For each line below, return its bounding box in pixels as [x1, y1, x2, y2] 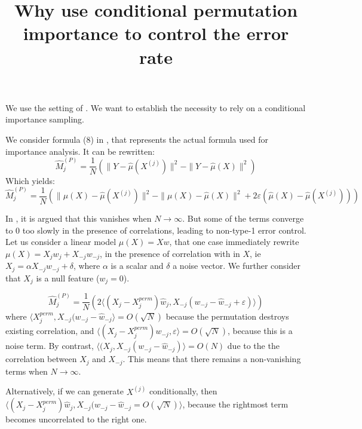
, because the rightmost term [182, 398, 289, 410]
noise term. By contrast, [5, 339, 94, 352]
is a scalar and [111, 259, 164, 272]
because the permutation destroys [165, 310, 289, 322]
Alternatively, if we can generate [5, 385, 124, 397]
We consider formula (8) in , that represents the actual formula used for [5, 133, 268, 145]
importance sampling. [5, 113, 84, 125]
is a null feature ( [36, 271, 100, 284]
